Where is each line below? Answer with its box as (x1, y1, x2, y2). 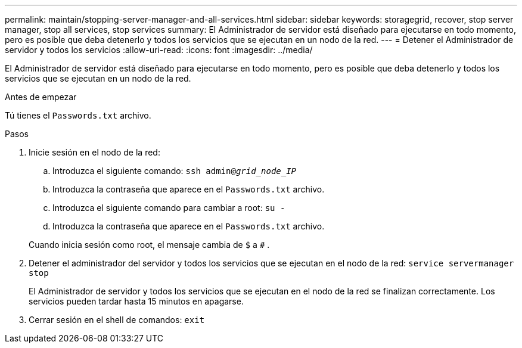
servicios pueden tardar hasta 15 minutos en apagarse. (29, 296, 244, 306)
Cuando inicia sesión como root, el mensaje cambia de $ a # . (29, 240, 270, 250)
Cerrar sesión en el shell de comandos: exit (29, 315, 205, 325)
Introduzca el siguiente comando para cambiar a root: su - (52, 203, 285, 213)
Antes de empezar (5, 92, 77, 102)
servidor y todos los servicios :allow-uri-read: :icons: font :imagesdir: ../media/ (5, 45, 313, 55)
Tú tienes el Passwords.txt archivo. (5, 110, 151, 120)
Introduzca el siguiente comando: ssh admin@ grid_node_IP (52, 166, 297, 176)
